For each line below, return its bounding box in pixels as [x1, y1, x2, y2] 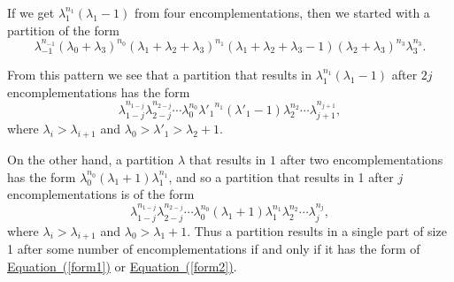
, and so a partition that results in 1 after [168, 167, 394, 186]
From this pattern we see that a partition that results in [7, 65, 312, 84]
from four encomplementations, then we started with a [134, 4, 430, 21]
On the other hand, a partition [7, 149, 174, 168]
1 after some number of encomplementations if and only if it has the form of [7, 240, 420, 258]
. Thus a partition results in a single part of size [187, 221, 447, 240]
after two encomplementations [280, 149, 443, 168]
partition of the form [7, 20, 119, 39]
